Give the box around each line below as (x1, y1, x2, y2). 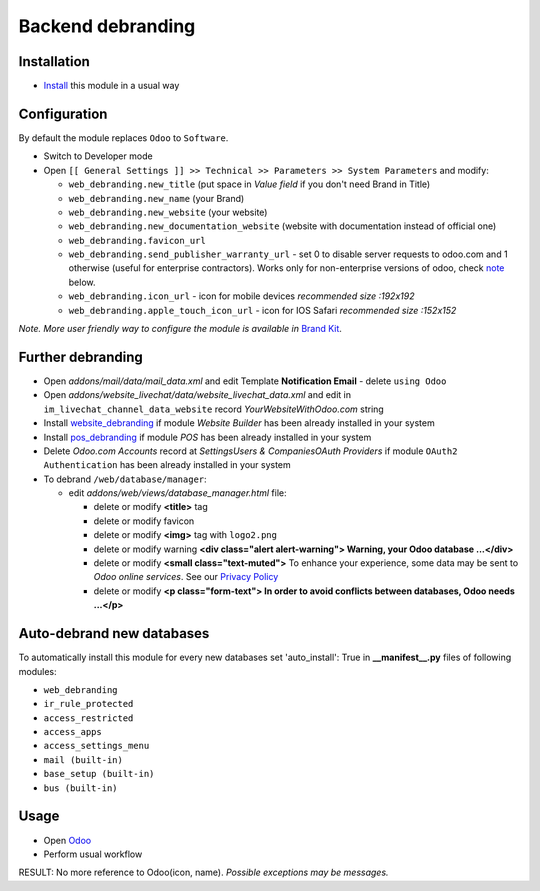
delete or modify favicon (93, 515, 195, 527)
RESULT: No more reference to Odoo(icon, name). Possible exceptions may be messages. (18, 866, 389, 879)
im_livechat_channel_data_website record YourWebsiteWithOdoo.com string (43, 403, 384, 415)
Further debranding (18, 348, 144, 365)
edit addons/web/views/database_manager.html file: (68, 487, 287, 499)
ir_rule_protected (43, 698, 134, 710)
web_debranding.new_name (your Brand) (68, 192, 245, 204)
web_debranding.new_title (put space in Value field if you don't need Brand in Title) (68, 178, 431, 190)
